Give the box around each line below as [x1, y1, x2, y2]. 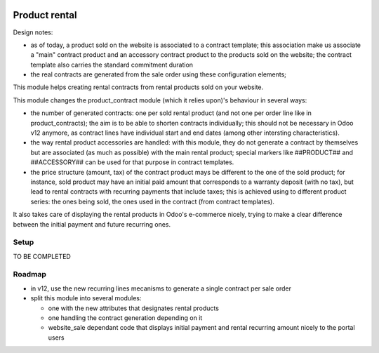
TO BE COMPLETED [13, 252, 72, 260]
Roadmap [13, 269, 47, 279]
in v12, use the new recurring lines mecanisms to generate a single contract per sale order [30, 284, 291, 293]
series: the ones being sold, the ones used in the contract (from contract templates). [30, 197, 275, 206]
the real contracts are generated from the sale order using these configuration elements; [30, 70, 287, 79]
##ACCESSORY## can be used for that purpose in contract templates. [30, 158, 234, 166]
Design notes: [13, 28, 53, 36]
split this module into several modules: [30, 294, 142, 302]
